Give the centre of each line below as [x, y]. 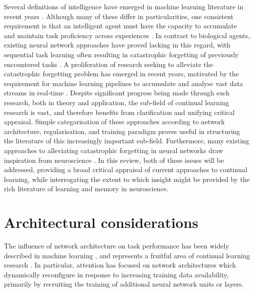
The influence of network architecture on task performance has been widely [116, 246]
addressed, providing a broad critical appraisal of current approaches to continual [126, 169]
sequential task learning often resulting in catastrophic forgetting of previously [121, 54]
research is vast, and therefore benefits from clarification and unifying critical [119, 112]
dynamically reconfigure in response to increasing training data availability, [116, 274]
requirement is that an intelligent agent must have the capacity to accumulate [120, 26]
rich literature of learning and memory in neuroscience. [86, 189]
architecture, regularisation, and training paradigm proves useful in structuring [122, 131]
